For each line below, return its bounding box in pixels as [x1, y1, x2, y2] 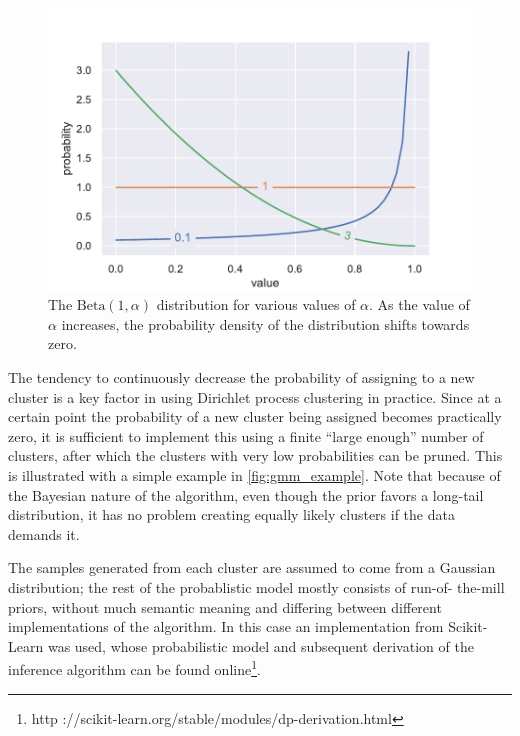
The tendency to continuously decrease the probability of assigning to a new [8, 367, 475, 388]
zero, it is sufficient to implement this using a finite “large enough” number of [8, 425, 484, 446]
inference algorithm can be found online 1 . [8, 656, 261, 679]
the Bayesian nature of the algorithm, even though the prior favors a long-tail [8, 484, 484, 505]
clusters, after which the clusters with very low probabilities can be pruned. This [8, 445, 503, 466]
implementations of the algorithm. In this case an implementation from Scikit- [8, 616, 488, 637]
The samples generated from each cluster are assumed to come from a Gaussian [8, 557, 496, 578]
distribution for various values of [156, 294, 356, 315]
